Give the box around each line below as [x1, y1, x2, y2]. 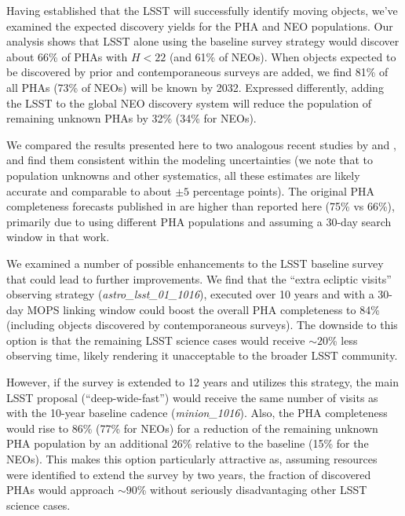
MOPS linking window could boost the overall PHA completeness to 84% [27, 301, 380, 317]
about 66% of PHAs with [6, 48, 128, 64]
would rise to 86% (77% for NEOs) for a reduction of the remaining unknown [6, 419, 378, 436]
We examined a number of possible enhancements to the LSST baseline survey [6, 254, 384, 271]
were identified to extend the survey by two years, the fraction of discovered [6, 466, 371, 482]
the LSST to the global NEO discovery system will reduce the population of [6, 94, 372, 111]
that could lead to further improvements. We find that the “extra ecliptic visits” [6, 270, 392, 287]
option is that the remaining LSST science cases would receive [6, 331, 305, 348]
